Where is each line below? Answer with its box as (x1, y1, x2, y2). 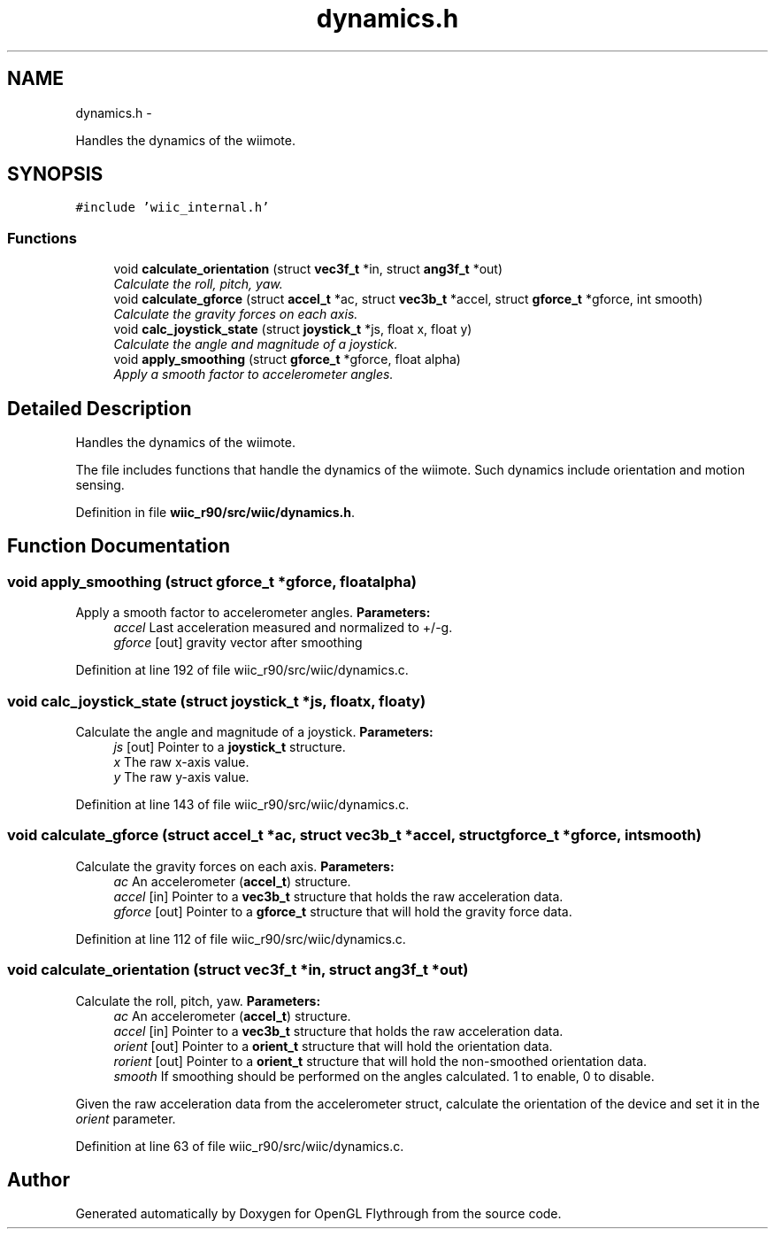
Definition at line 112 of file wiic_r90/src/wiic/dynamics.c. (75, 931, 406, 946)
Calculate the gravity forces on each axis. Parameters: (75, 858, 395, 874)
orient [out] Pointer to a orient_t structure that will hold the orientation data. (113, 1038, 553, 1054)
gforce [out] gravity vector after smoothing (113, 635, 363, 651)
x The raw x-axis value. (113, 754, 249, 769)
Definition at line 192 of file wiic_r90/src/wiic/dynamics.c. (75, 662, 409, 678)
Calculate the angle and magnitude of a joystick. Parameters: (75, 724, 434, 739)
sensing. (75, 477, 125, 493)
